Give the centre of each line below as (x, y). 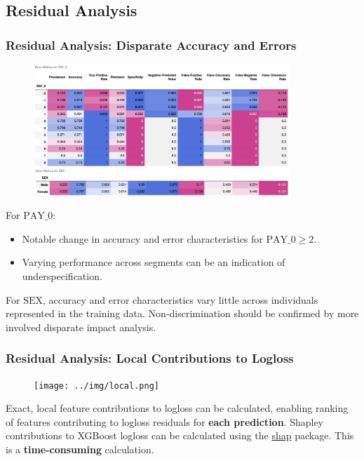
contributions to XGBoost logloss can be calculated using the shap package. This (180, 435)
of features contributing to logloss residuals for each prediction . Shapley (164, 421)
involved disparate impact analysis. (81, 327)
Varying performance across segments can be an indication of (154, 262)
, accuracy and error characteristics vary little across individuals (180, 299)
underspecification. (62, 276)
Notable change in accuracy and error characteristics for (142, 238)
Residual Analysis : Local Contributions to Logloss (150, 358)
